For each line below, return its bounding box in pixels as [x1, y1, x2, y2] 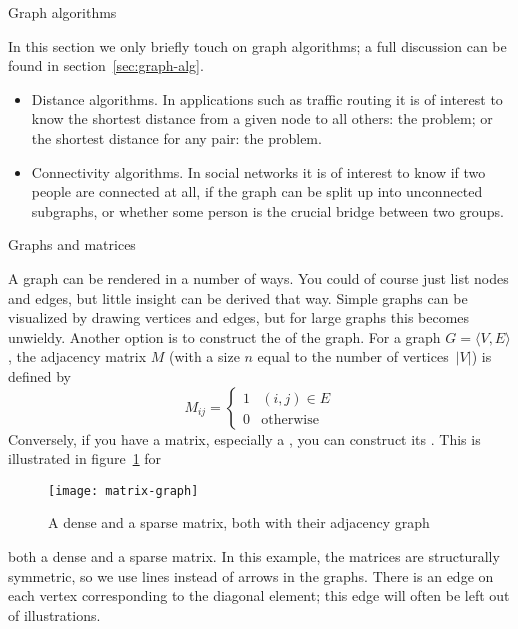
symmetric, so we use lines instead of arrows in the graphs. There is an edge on [8, 565, 494, 586]
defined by [8, 365, 72, 386]
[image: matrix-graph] [48, 483, 199, 498]
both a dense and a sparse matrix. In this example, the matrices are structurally [8, 545, 500, 566]
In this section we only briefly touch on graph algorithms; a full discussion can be [8, 35, 507, 56]
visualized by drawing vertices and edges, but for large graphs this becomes [8, 307, 470, 328]
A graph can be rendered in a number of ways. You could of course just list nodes [8, 267, 509, 288]
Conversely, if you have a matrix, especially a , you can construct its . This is [8, 428, 481, 449]
